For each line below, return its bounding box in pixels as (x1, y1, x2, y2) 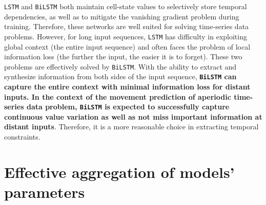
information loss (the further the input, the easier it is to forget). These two (4, 51, 242, 62)
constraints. (4, 131, 40, 142)
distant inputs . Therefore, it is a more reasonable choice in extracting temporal (4, 121, 259, 132)
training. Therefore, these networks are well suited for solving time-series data (4, 21, 249, 32)
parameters (4, 181, 85, 202)
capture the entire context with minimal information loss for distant (4, 81, 251, 92)
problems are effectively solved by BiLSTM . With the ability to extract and (4, 61, 237, 72)
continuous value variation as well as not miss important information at (4, 111, 262, 122)
